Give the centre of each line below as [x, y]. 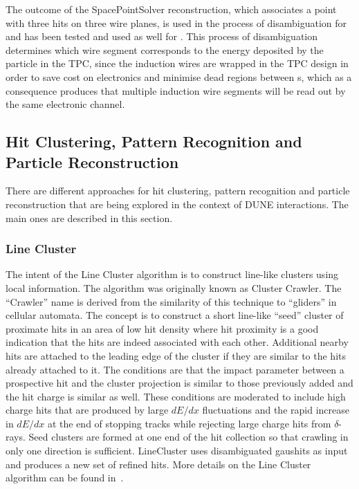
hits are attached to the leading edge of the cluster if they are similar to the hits [176, 355]
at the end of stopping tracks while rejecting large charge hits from [189, 423]
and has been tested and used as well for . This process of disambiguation [162, 36]
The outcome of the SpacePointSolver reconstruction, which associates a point [171, 9]
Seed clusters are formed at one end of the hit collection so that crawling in [188, 437]
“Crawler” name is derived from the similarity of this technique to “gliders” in [171, 301]
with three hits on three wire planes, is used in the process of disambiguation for [176, 22]
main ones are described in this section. [89, 218]
